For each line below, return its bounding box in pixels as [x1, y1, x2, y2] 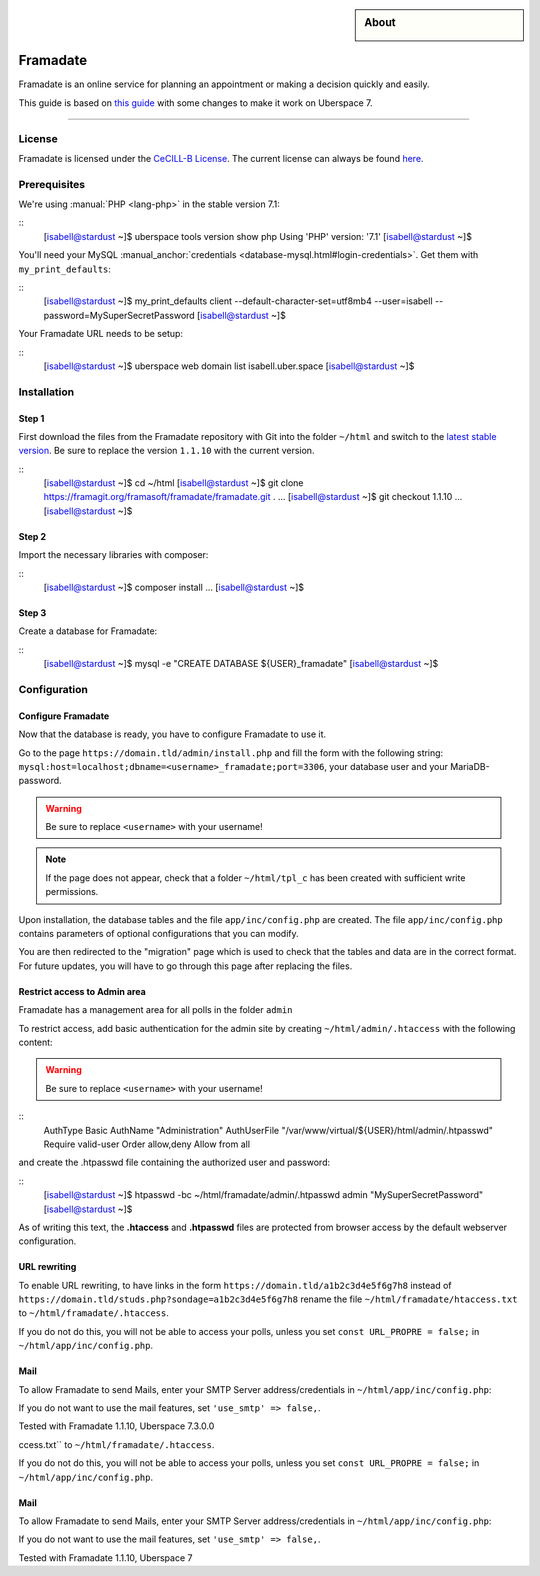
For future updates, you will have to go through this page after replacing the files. [18, 960, 353, 972]
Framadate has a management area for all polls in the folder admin [18, 1004, 293, 1016]
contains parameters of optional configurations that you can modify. [18, 928, 299, 940]
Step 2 [18, 530, 47, 542]
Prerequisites [18, 177, 85, 191]
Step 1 [18, 412, 45, 424]
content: [18, 1036, 54, 1048]
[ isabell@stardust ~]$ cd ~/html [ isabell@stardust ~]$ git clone [43, 477, 304, 489]
